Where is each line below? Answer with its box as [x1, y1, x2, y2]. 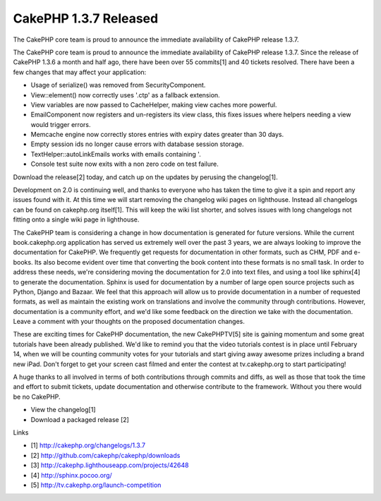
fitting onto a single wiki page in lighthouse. [13, 215, 140, 224]
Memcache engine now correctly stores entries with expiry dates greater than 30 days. [30, 131, 284, 139]
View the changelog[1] [30, 406, 96, 414]
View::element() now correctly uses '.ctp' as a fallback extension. [30, 90, 220, 99]
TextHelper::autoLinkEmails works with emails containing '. [30, 150, 201, 158]
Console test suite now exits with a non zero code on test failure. [30, 159, 219, 169]
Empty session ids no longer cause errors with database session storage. [30, 140, 244, 148]
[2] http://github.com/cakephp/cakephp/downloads [30, 451, 181, 459]
